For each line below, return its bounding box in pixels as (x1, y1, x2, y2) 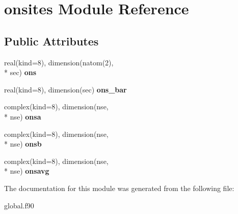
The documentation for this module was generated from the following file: (4, 182, 234, 193)
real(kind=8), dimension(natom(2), (4, 57, 114, 67)
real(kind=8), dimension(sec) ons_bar (4, 84, 127, 94)
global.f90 (4, 200, 34, 210)
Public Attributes (4, 33, 99, 49)
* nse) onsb (4, 138, 42, 149)
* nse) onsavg (4, 165, 49, 176)
